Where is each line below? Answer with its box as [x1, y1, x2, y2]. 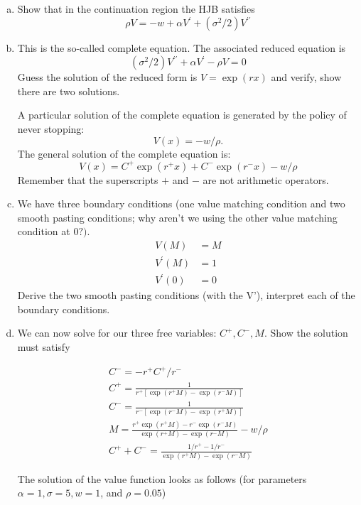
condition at [17, 224, 70, 239]
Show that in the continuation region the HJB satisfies [17, 1, 255, 16]
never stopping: [17, 121, 85, 136]
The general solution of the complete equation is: [17, 146, 231, 161]
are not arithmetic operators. [203, 172, 329, 187]
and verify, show [271, 70, 342, 85]
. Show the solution [264, 325, 348, 340]
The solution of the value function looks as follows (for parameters [17, 471, 307, 486]
